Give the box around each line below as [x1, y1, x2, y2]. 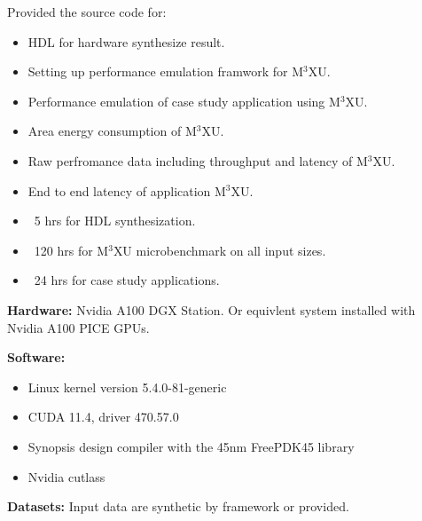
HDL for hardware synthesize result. [27, 32, 225, 51]
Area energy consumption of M [27, 122, 197, 140]
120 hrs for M [34, 241, 109, 259]
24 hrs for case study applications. [34, 271, 220, 289]
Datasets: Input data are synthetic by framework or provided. [7, 497, 349, 516]
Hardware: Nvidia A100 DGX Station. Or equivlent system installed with [7, 300, 416, 319]
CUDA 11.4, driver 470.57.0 [27, 407, 179, 426]
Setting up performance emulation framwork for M [27, 62, 303, 81]
